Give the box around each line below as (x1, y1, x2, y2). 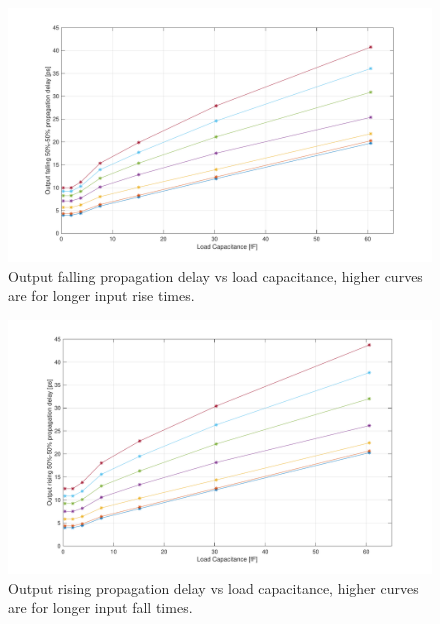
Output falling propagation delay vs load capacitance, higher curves (8, 265, 423, 286)
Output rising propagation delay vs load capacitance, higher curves (8, 577, 419, 598)
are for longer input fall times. (8, 597, 193, 618)
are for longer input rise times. (8, 285, 195, 306)
